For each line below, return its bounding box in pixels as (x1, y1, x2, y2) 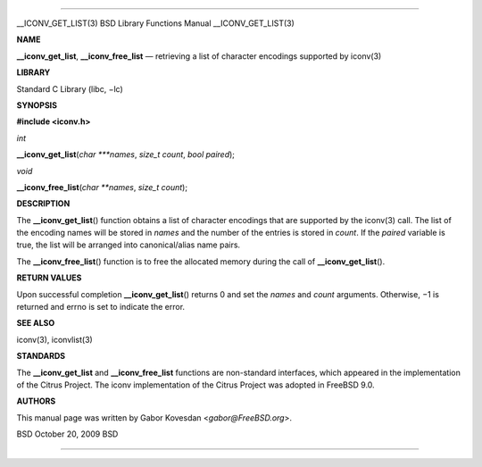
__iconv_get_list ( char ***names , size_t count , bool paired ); (16, 149, 236, 160)
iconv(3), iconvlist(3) (16, 334, 93, 345)
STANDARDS (16, 351, 66, 362)
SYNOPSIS (16, 99, 58, 111)
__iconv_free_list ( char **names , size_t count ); (16, 181, 187, 192)
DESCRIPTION (16, 198, 71, 209)
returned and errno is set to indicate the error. (16, 302, 186, 313)
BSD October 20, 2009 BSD (16, 429, 119, 439)
